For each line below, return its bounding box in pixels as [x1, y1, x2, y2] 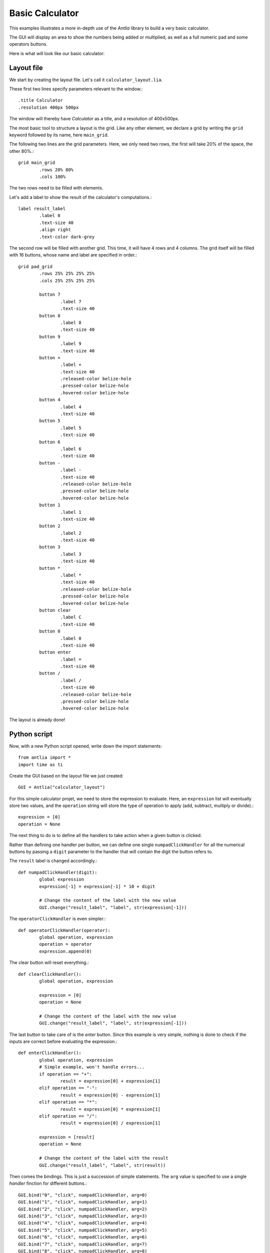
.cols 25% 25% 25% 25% [39, 278, 95, 283]
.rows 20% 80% [39, 167, 74, 172]
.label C [60, 614, 82, 620]
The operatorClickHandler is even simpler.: [9, 916, 106, 922]
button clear [39, 607, 71, 613]
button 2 [39, 523, 60, 529]
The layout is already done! [9, 717, 65, 723]
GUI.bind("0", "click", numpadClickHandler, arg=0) [18, 1192, 147, 1198]
